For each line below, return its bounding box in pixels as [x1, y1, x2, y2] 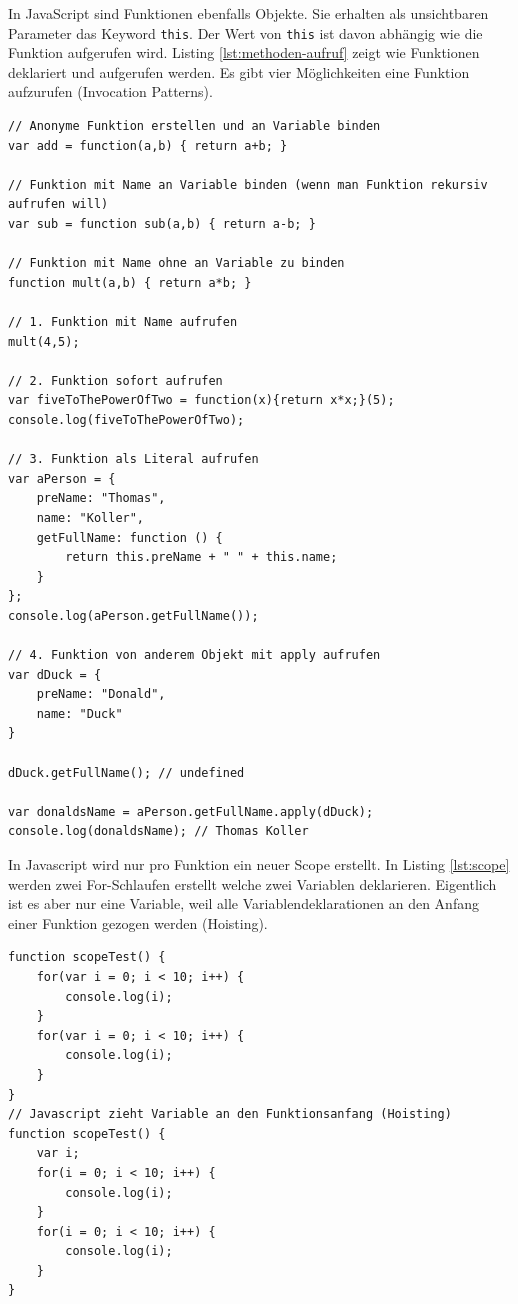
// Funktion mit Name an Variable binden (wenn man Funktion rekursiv [8, 177, 488, 192]
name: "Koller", [36, 510, 145, 525]
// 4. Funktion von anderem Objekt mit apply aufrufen [8, 648, 381, 663]
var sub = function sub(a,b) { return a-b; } [8, 217, 316, 231]
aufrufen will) [8, 197, 109, 212]
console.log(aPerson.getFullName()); [8, 608, 259, 623]
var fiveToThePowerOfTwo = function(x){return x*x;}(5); [8, 393, 395, 408]
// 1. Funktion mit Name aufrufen [8, 314, 238, 329]
